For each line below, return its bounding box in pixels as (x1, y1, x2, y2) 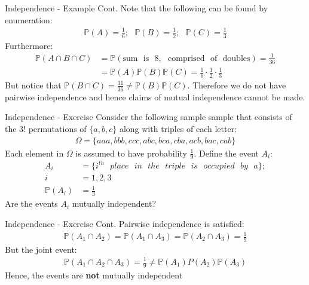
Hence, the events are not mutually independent (5, 268, 183, 281)
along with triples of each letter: (119, 122, 237, 134)
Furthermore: (5, 39, 53, 51)
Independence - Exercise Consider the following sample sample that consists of (5, 111, 292, 123)
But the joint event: (5, 243, 77, 255)
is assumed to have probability (75, 146, 187, 159)
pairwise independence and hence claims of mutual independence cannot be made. (5, 90, 305, 103)
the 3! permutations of (5, 122, 87, 134)
